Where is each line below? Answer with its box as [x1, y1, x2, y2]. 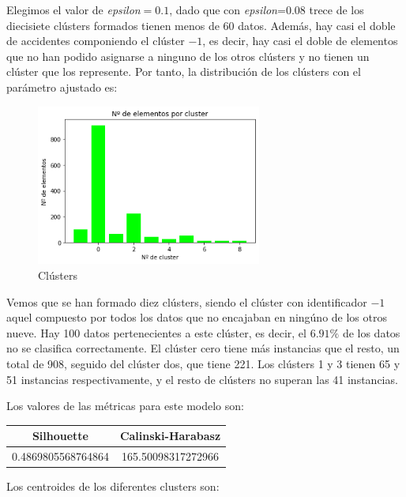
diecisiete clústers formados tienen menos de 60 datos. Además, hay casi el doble [6, 17, 396, 33]
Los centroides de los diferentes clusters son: [6, 478, 220, 495]
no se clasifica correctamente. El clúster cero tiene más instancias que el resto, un [6, 340, 400, 356]
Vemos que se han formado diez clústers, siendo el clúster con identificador [6, 293, 367, 310]
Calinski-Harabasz [119, 427, 221, 444]
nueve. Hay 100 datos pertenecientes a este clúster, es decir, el [6, 324, 306, 341]
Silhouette [32, 427, 88, 444]
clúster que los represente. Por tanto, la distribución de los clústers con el [6, 63, 361, 80]
